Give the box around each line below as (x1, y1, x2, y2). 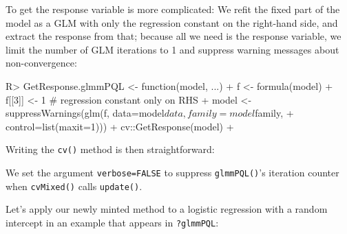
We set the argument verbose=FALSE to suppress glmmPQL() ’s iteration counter (6, 165, 339, 179)
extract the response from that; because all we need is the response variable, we (6, 29, 341, 43)
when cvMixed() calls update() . (6, 178, 143, 193)
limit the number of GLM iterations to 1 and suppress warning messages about (6, 42, 339, 56)
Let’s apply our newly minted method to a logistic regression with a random (6, 202, 328, 216)
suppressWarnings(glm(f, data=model (6, 106, 165, 120)
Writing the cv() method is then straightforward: (6, 142, 215, 156)
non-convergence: (6, 56, 77, 70)
